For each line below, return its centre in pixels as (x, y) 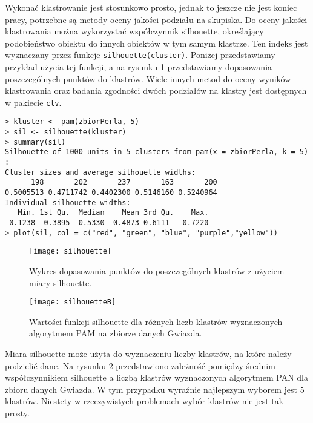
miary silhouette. (61, 282)
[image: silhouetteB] (73, 302)
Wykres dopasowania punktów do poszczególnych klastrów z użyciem (157, 271)
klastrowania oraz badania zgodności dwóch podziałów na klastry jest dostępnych (156, 90)
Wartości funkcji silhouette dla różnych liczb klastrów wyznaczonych (156, 321)
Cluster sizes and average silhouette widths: (100, 172)
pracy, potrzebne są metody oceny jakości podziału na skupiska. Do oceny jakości (156, 19)
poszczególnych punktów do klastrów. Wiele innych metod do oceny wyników (148, 78)
